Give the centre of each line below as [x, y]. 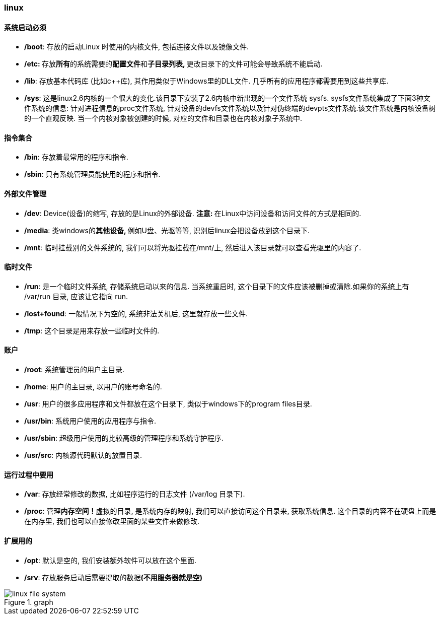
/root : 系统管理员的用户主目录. [75, 370]
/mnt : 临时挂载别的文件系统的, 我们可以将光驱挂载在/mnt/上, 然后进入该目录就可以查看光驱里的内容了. [193, 247]
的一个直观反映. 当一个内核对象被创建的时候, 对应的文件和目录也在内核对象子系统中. [163, 118]
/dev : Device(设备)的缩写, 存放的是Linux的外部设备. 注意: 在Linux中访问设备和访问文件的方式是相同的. [193, 213]
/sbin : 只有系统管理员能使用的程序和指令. [92, 174]
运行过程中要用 [29, 474]
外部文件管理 [25, 194]
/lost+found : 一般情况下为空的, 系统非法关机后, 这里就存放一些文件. [136, 313]
